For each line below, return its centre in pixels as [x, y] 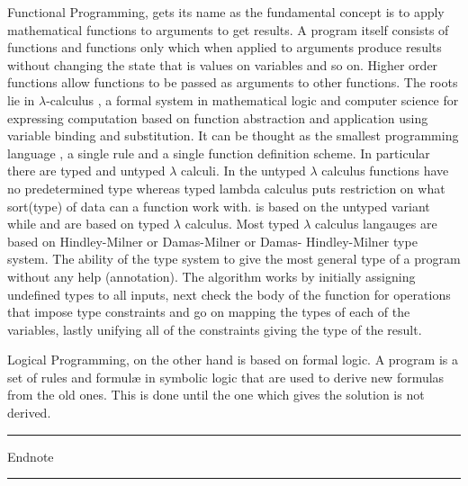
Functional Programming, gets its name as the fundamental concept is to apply [226, 12]
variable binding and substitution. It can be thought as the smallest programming [233, 135]
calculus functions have [385, 171]
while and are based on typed [89, 224]
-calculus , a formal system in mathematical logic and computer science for [252, 99]
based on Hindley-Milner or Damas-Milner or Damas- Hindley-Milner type [212, 241]
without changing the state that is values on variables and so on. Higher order [223, 64]
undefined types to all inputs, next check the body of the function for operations [229, 294]
